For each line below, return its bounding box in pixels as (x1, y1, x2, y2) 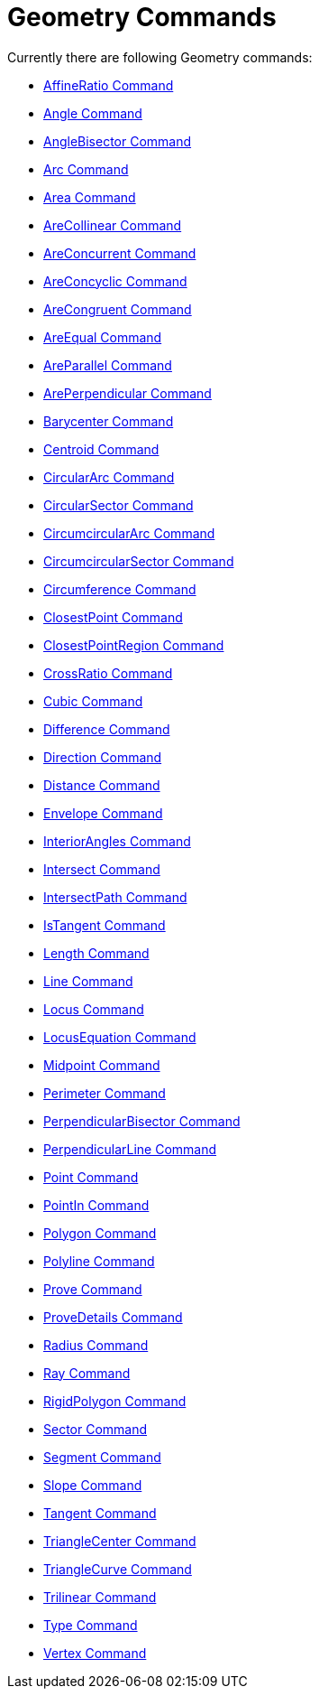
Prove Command (43, 1281, 142, 1297)
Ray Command (43, 1365, 131, 1381)
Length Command (43, 945, 150, 961)
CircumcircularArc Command (43, 525, 215, 541)
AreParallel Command (43, 357, 172, 373)
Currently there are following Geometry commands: (7, 49, 313, 65)
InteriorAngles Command (43, 833, 191, 849)
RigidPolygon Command (43, 1393, 187, 1409)
